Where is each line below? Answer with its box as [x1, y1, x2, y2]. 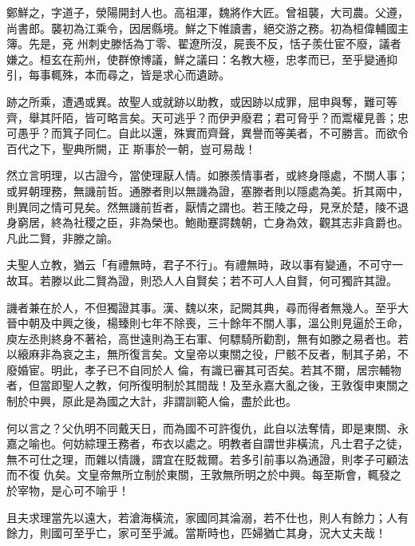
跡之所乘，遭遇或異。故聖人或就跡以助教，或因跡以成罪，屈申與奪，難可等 [6, 93, 397, 109]
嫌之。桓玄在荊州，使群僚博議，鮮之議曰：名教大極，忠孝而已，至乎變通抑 [6, 50, 397, 67]
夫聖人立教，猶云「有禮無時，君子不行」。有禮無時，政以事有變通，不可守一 [6, 256, 403, 273]
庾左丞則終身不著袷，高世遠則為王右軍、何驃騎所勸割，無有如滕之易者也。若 [6, 330, 409, 346]
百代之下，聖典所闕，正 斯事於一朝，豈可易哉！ [6, 140, 256, 156]
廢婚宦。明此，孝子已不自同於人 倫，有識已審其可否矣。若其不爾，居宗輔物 [6, 361, 401, 378]
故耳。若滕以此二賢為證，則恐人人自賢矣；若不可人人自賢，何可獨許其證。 [6, 271, 397, 288]
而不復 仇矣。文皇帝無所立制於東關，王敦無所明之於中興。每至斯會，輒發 [6, 466, 390, 483]
